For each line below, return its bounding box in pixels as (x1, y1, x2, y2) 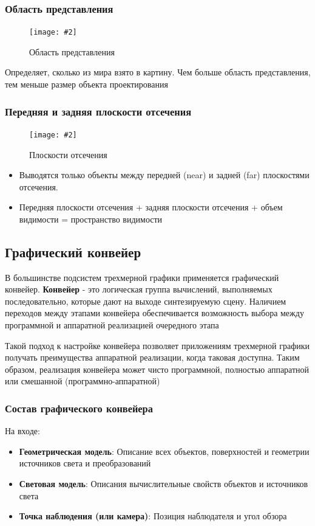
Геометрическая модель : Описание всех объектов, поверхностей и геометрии (19, 445, 310, 457)
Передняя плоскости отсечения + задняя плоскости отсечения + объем (19, 201, 283, 213)
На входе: (5, 424, 40, 437)
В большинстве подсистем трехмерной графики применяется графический (5, 271, 279, 283)
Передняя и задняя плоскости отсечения (5, 103, 192, 119)
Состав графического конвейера (5, 400, 153, 415)
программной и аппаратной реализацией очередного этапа (5, 319, 219, 331)
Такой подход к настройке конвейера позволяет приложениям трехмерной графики (5, 339, 310, 351)
